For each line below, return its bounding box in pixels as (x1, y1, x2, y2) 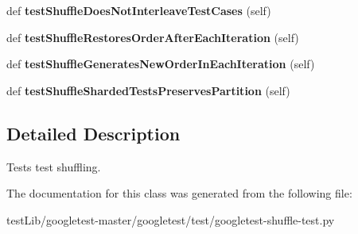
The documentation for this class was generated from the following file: (6, 185, 352, 201)
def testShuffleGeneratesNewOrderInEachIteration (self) (6, 56, 315, 72)
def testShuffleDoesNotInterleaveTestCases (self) (6, 2, 271, 18)
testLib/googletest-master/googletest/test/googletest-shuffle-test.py (6, 211, 335, 228)
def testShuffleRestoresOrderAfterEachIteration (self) (6, 29, 299, 45)
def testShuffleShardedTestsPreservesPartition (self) (6, 82, 290, 98)
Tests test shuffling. (6, 158, 101, 175)
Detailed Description (6, 121, 181, 145)
